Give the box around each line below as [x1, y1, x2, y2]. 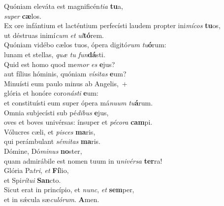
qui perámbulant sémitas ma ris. [4, 136, 101, 146]
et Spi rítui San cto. [4, 174, 61, 185]
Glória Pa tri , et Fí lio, [4, 165, 69, 175]
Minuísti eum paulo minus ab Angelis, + [4, 78, 128, 88]
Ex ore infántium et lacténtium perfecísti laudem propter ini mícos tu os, [4, 20, 221, 31]
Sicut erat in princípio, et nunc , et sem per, [4, 184, 134, 195]
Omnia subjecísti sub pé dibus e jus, [4, 107, 109, 117]
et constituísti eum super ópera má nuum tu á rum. [4, 97, 153, 107]
